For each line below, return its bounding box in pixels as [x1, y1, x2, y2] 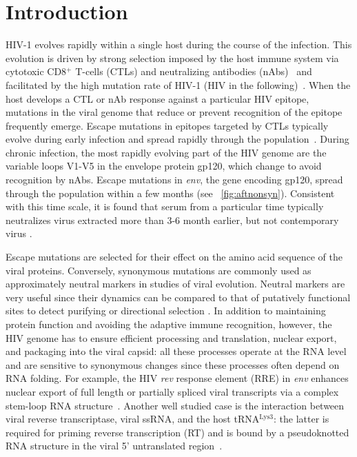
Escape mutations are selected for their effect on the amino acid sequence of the [6, 250, 343, 264]
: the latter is [274, 412, 329, 426]
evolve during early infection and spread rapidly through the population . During [6, 132, 349, 146]
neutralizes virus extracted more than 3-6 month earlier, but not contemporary [6, 212, 339, 227]
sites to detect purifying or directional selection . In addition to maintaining [6, 303, 326, 318]
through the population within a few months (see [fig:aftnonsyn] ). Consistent [6, 185, 335, 200]
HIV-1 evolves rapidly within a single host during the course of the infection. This [6, 37, 352, 52]
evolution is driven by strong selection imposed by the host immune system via [6, 50, 339, 65]
